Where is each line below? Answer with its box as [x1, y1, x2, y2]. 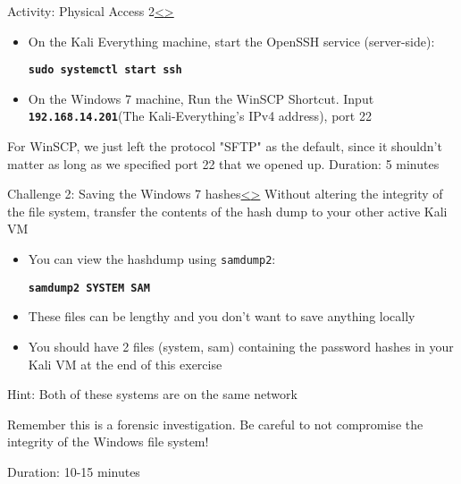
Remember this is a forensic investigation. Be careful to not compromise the [7, 414, 423, 433]
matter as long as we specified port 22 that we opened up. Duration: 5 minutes [7, 154, 440, 173]
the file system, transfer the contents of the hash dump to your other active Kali [7, 201, 448, 220]
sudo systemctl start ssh [28, 64, 182, 77]
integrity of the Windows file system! [7, 432, 209, 451]
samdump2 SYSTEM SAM [28, 281, 150, 294]
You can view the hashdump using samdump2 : [28, 250, 276, 268]
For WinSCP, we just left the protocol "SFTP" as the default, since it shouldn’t [7, 137, 442, 156]
